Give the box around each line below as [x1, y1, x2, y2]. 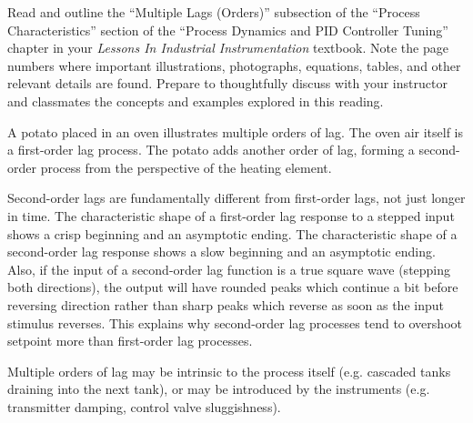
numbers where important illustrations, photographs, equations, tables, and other [7, 55, 461, 75]
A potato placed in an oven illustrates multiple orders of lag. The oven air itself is [7, 122, 464, 141]
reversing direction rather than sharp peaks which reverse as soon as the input [7, 295, 444, 314]
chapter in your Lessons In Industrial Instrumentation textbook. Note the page [7, 38, 448, 57]
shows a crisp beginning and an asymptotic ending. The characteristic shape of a [7, 224, 458, 243]
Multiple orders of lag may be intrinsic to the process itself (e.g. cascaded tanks [7, 361, 451, 380]
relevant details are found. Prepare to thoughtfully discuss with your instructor [7, 74, 448, 93]
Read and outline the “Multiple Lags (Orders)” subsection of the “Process [7, 3, 420, 21]
